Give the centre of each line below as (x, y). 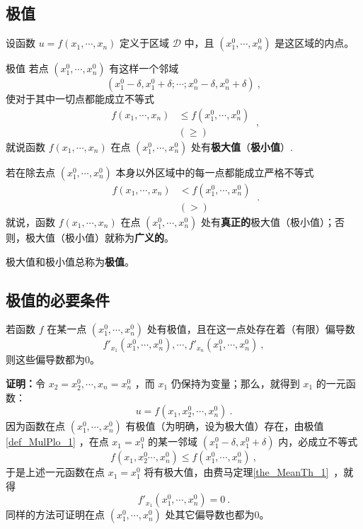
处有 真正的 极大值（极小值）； (267, 221)
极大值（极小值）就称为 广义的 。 (99, 237)
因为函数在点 (35, 426)
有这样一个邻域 (144, 68)
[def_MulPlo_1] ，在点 (57, 442)
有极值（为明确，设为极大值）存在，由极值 (225, 426)
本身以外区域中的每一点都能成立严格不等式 (215, 172)
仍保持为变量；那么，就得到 (235, 383)
